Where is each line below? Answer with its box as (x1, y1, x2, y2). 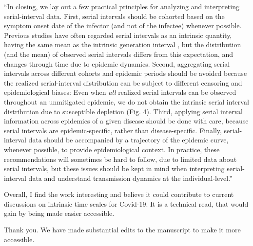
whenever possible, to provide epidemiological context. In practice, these (4, 144, 220, 154)
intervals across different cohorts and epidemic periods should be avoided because (4, 68, 247, 78)
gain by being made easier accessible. (4, 208, 115, 218)
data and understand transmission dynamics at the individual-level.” (28, 173, 233, 183)
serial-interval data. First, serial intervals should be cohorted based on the (4, 11, 225, 21)
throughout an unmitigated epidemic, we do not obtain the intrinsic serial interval (4, 96, 249, 106)
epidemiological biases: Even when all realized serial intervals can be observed (4, 87, 236, 97)
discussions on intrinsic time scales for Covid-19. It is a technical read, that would (4, 198, 249, 209)
